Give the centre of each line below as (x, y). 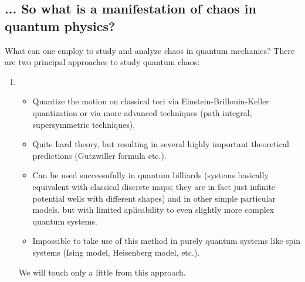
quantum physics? (60, 26)
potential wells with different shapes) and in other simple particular (154, 198)
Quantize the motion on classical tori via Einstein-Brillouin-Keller (151, 101)
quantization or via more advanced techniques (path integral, (142, 112)
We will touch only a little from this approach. (102, 272)
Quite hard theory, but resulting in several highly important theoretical (161, 144)
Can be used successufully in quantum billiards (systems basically (151, 175)
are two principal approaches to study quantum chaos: (102, 62)
